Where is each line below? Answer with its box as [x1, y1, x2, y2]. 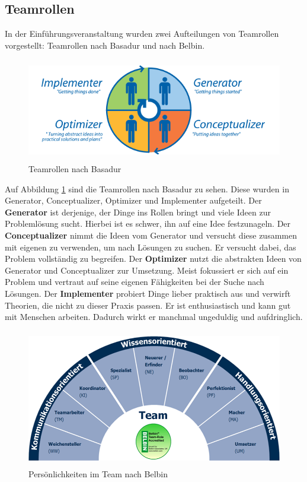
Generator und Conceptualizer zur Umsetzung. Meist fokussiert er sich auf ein [5, 264, 289, 276]
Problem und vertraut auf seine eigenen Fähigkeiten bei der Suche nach [5, 275, 264, 288]
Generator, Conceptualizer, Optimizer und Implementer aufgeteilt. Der [5, 194, 262, 207]
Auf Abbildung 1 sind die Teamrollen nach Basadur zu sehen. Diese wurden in [5, 182, 289, 195]
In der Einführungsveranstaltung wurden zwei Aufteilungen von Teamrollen [5, 27, 279, 40]
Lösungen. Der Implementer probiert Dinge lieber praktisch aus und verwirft [5, 287, 291, 299]
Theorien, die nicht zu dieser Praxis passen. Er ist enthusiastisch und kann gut [5, 299, 291, 311]
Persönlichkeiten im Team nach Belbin [28, 468, 168, 480]
